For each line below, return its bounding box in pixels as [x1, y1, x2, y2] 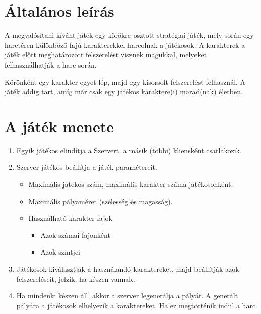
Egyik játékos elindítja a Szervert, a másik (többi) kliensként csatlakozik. [16, 145, 242, 155]
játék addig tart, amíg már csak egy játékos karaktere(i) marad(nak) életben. [5, 86, 243, 97]
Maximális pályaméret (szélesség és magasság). [28, 196, 173, 206]
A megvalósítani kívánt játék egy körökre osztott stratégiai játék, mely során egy [5, 30, 254, 40]
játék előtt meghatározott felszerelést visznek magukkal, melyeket [5, 49, 207, 60]
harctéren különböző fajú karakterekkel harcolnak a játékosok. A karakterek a [5, 39, 245, 50]
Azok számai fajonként [40, 229, 110, 240]
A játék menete [5, 115, 114, 136]
